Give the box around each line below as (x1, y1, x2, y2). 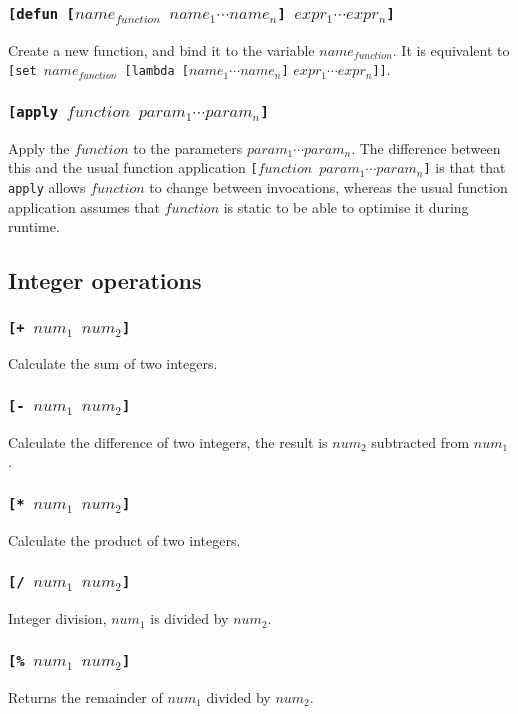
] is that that (423, 157, 506, 178)
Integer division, (8, 608, 107, 629)
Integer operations (8, 265, 202, 296)
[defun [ (8, 5, 75, 22)
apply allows (8, 177, 86, 198)
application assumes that (8, 196, 160, 217)
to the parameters (133, 137, 243, 158)
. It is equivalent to (392, 39, 510, 60)
